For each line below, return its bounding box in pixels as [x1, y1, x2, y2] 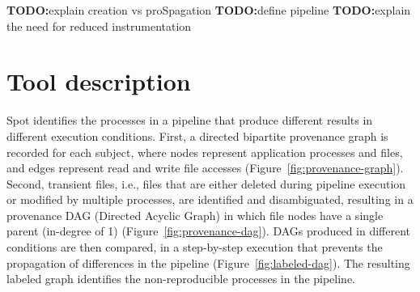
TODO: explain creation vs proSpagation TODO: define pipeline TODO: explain [6, 2, 411, 18]
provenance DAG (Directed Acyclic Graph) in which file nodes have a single [6, 206, 384, 223]
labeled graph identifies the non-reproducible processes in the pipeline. [6, 270, 356, 287]
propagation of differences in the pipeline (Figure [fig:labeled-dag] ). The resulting [6, 254, 410, 271]
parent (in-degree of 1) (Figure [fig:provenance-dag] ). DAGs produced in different [6, 222, 411, 239]
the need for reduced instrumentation [6, 17, 192, 34]
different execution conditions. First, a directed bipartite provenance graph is [6, 127, 388, 144]
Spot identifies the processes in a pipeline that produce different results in [6, 112, 373, 129]
